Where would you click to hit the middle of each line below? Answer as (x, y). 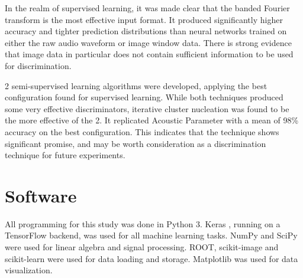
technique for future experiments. (65, 155)
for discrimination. (38, 65)
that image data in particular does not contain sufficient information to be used (149, 54)
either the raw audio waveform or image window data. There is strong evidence (148, 42)
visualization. (29, 270)
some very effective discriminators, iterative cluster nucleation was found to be (147, 108)
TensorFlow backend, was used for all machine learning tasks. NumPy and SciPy (151, 235)
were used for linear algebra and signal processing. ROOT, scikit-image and (142, 247)
